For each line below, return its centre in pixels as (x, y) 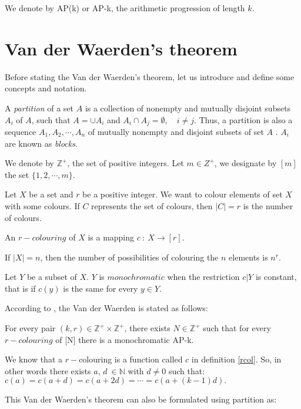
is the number (268, 205)
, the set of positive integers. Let (126, 163)
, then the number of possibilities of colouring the (129, 257)
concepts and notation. (46, 88)
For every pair (30, 328)
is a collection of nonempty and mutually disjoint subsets (188, 108)
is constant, (276, 277)
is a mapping (111, 237)
